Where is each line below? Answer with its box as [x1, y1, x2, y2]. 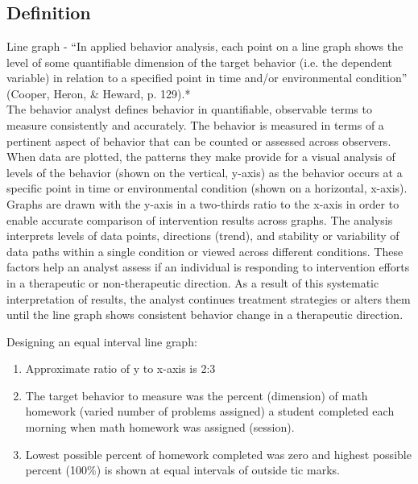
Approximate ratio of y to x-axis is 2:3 [25, 360, 216, 377]
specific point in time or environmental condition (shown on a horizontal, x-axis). [6, 180, 408, 196]
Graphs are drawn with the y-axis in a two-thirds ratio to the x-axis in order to [6, 195, 399, 212]
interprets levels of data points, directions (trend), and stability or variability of [6, 227, 399, 244]
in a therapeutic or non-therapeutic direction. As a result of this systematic [6, 274, 379, 291]
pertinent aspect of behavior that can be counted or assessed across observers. [6, 132, 391, 149]
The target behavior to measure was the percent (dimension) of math [25, 387, 368, 403]
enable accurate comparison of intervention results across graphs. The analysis [6, 211, 393, 228]
